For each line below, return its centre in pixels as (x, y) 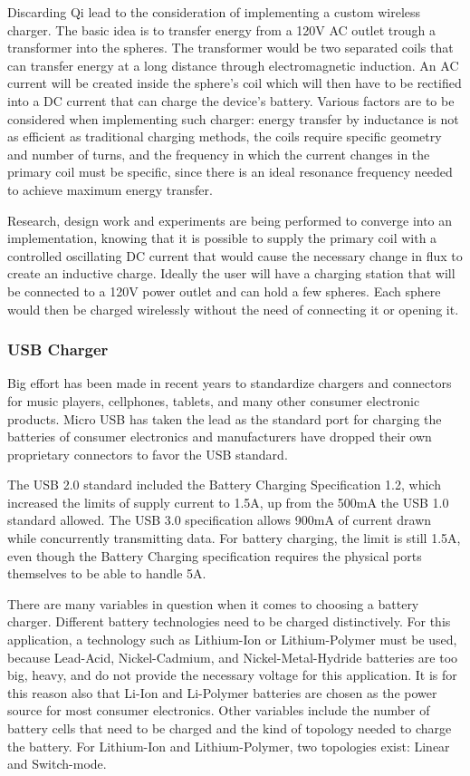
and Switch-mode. (57, 764)
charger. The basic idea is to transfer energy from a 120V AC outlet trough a (221, 29)
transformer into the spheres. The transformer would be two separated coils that (230, 48)
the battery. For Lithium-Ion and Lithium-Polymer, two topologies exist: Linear (229, 746)
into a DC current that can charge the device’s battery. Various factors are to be (231, 100)
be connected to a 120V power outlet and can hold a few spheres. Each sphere (224, 291)
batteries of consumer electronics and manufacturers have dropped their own (220, 436)
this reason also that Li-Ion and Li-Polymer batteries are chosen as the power (222, 692)
